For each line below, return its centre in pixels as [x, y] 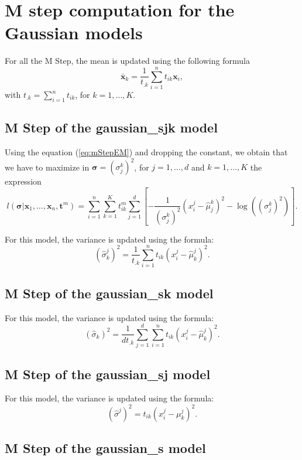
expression [23, 181]
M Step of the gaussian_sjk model [111, 127]
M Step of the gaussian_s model [105, 447]
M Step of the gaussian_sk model [109, 293]
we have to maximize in [47, 167]
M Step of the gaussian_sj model [108, 374]
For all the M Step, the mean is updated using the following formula [127, 61]
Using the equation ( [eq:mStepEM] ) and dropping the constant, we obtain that [146, 152]
